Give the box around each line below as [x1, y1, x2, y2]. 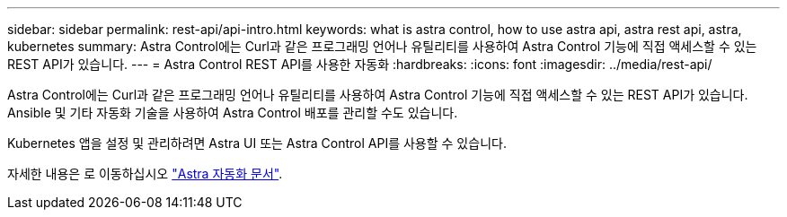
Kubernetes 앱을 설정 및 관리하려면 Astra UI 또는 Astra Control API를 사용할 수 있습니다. [7, 135, 507, 151]
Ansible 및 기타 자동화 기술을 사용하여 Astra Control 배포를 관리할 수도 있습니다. [7, 105, 458, 120]
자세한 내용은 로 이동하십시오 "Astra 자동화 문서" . [7, 166, 283, 181]
